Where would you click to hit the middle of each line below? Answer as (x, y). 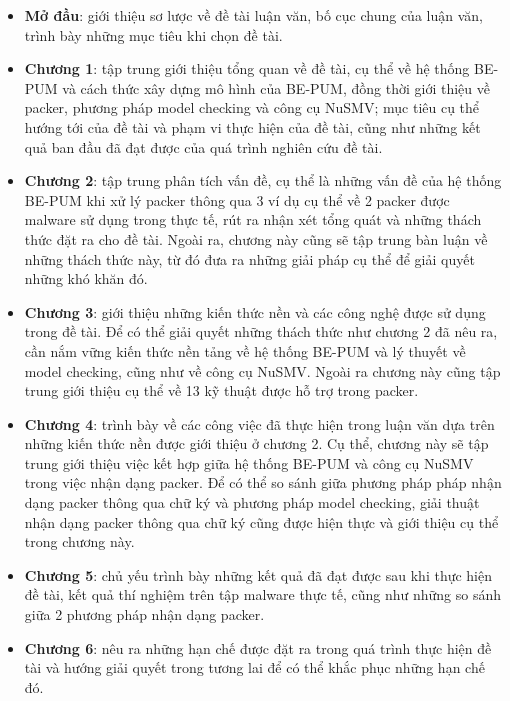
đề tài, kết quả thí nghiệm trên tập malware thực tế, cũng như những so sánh (263, 594)
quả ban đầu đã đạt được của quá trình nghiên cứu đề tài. (203, 146)
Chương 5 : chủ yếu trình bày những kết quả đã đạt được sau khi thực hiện (258, 574)
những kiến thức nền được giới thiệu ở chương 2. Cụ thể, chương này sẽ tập (256, 443)
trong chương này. (79, 541)
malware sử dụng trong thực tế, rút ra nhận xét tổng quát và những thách (253, 219)
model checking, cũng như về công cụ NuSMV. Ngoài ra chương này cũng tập (262, 370)
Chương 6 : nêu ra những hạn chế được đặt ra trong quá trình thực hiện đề (258, 647)
